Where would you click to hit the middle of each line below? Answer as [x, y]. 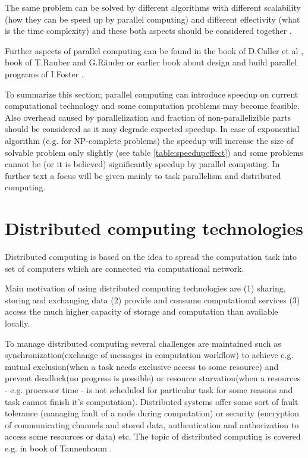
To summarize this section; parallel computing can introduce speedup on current [152, 94]
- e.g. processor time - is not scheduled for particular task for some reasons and [149, 389]
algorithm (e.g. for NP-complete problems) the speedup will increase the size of [149, 140]
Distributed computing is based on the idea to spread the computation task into [151, 257]
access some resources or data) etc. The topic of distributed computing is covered [153, 436]
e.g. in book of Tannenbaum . [59, 448]
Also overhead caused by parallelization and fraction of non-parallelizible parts [148, 117]
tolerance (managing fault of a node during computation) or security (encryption [152, 413]
